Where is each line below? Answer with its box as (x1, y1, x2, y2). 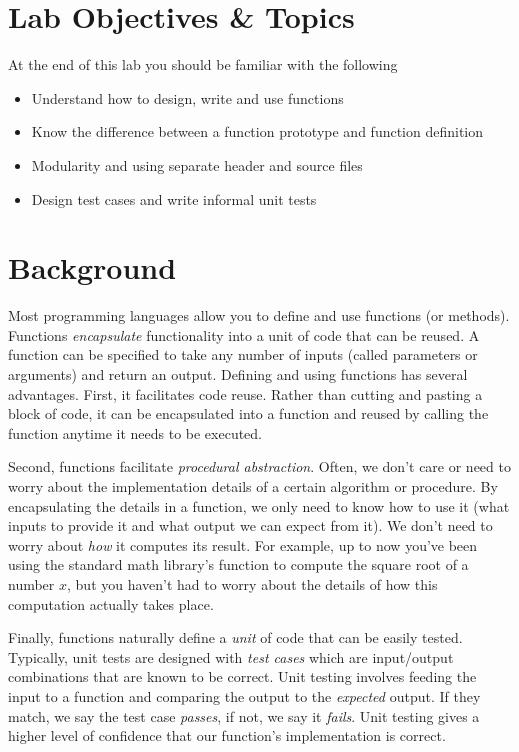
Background (8, 247, 177, 288)
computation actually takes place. (8, 593, 214, 614)
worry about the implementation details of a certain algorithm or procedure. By (8, 475, 498, 496)
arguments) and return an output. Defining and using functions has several (8, 364, 468, 384)
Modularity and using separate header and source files (31, 154, 363, 175)
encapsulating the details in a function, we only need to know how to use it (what (8, 495, 510, 516)
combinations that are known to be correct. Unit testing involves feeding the (8, 666, 477, 687)
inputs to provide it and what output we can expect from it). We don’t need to (8, 515, 493, 536)
